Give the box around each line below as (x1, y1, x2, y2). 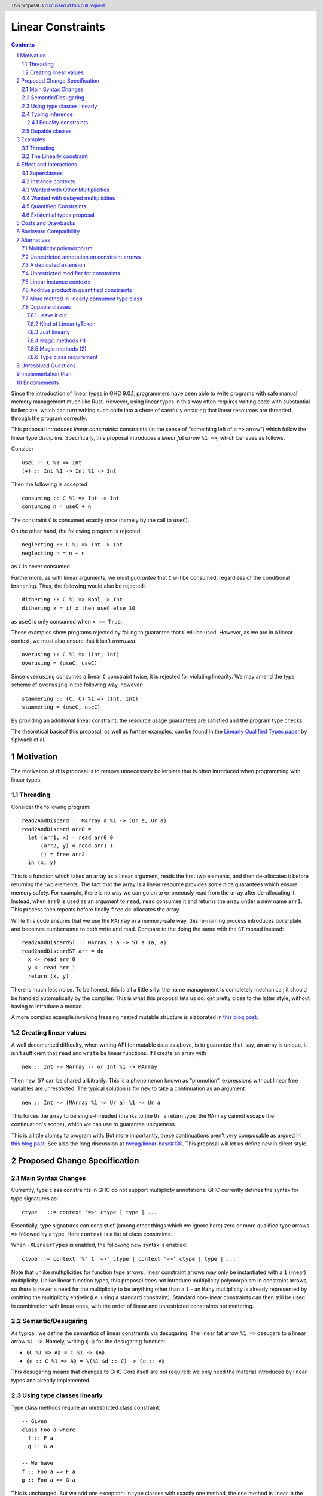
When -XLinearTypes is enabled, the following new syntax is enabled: (11, 1242, 188, 1249)
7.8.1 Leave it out (27, 312, 68, 319)
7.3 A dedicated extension (22, 262, 86, 269)
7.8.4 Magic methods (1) (27, 337, 86, 344)
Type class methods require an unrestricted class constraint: (11, 1404, 161, 1411)
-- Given (22, 1418, 47, 1425)
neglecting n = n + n (22, 549, 85, 557)
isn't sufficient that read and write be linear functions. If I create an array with (11, 1049, 206, 1056)
